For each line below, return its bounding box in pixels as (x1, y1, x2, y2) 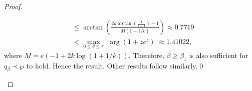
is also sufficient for (189, 49, 248, 60)
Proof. (4, 1, 23, 11)
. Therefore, (128, 49, 164, 60)
